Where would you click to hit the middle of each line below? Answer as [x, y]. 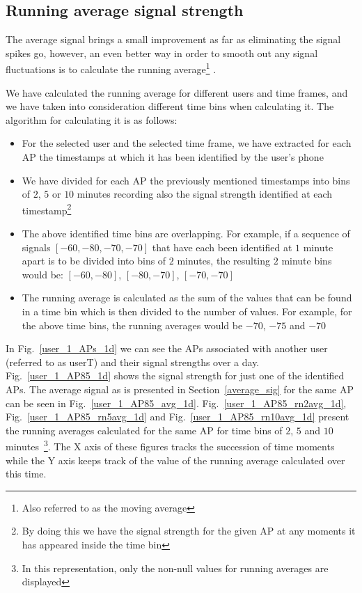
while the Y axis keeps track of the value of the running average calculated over [175, 460]
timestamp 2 [47, 209]
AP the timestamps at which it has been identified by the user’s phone [173, 157]
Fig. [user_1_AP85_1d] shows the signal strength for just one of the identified [175, 375]
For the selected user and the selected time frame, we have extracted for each [187, 143]
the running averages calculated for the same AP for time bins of [144, 430]
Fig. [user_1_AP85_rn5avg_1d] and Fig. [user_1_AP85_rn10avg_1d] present [178, 417]
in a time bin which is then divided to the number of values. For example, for [187, 311]
